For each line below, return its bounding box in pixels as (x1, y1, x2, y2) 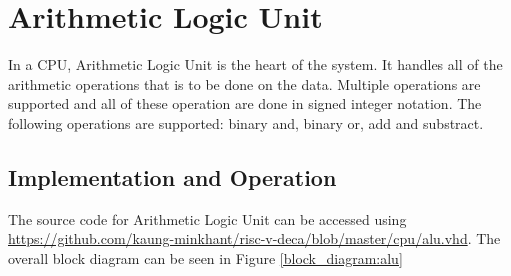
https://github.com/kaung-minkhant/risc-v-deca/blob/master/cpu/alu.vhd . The (8, 228, 501, 249)
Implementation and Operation (8, 161, 337, 192)
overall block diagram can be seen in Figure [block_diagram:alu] (8, 247, 403, 268)
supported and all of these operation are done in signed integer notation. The (8, 93, 482, 114)
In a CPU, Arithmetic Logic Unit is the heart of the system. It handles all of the (8, 54, 503, 75)
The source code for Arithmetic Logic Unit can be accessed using (8, 208, 407, 229)
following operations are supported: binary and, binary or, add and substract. (8, 112, 484, 133)
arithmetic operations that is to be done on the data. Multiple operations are (8, 73, 481, 94)
